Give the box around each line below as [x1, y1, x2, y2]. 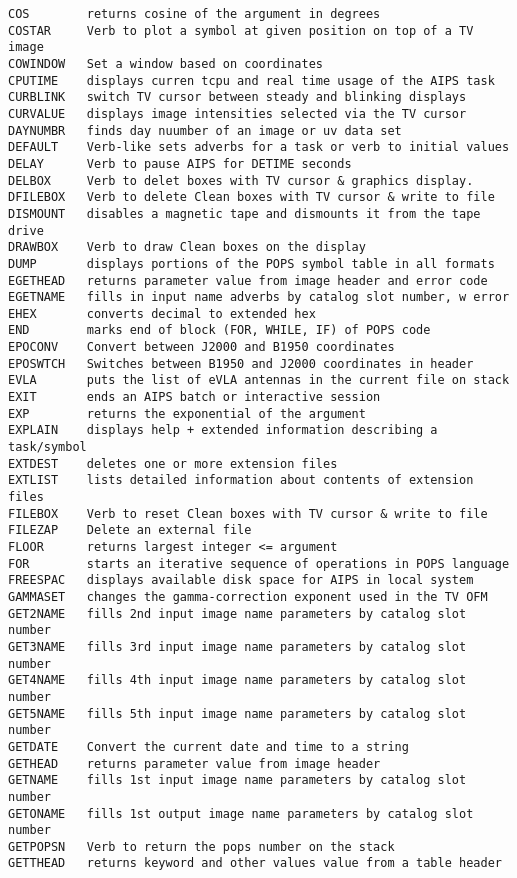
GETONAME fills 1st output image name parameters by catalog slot [8, 806, 474, 821]
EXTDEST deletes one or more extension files [8, 456, 338, 471]
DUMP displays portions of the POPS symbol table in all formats [8, 256, 495, 271]
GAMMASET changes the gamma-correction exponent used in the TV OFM [8, 589, 488, 604]
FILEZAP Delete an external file [8, 523, 252, 538]
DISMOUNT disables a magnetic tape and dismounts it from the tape [8, 206, 481, 221]
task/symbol [8, 440, 87, 455]
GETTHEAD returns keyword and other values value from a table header [8, 856, 502, 871]
